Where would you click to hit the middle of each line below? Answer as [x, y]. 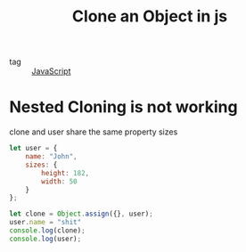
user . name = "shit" [45, 223]
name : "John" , [51, 157]
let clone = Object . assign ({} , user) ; [81, 214]
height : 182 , [66, 173]
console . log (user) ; [45, 239]
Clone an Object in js [150, 16]
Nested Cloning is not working [123, 107]
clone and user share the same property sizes [94, 132]
